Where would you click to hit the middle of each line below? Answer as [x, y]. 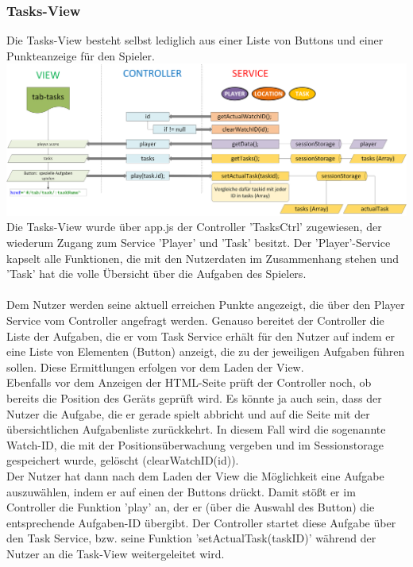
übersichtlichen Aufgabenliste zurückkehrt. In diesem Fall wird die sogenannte [196, 429]
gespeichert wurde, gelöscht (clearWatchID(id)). [123, 460]
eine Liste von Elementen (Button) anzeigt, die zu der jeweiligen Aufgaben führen [206, 351]
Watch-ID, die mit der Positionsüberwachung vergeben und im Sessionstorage [195, 444]
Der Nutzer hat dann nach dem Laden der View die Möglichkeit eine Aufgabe [195, 475]
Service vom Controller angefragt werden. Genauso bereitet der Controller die [195, 320]
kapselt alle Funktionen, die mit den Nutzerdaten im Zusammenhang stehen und [203, 258]
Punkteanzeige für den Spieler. [81, 55]
